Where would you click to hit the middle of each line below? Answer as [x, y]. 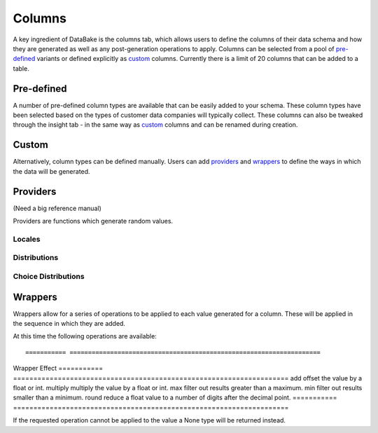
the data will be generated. [51, 171]
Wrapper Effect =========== [58, 369]
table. [21, 68]
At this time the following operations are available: [85, 336]
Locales [27, 239]
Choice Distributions [49, 276]
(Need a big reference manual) [57, 208]
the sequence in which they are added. [69, 323]
